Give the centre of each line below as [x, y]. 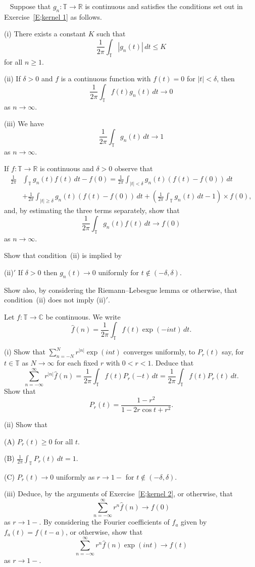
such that [111, 34]
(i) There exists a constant [45, 34]
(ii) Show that [26, 424]
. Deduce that [172, 362]
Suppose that [30, 6]
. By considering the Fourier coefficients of [104, 522]
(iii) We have [24, 123]
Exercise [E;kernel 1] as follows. [53, 16]
